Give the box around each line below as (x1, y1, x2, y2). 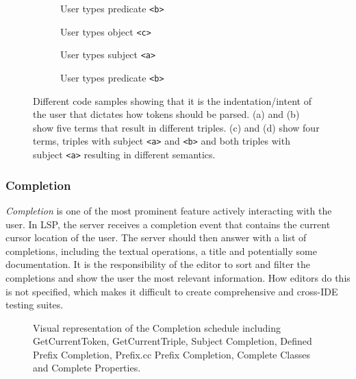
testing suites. (5, 297, 64, 312)
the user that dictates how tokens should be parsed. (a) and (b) (33, 107, 300, 121)
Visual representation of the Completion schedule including (33, 320, 281, 334)
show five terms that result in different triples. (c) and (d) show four (33, 120, 320, 134)
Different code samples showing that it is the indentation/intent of (33, 93, 311, 108)
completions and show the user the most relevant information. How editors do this (5, 270, 351, 284)
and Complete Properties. (33, 360, 141, 375)
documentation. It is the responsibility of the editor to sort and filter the (5, 257, 310, 271)
